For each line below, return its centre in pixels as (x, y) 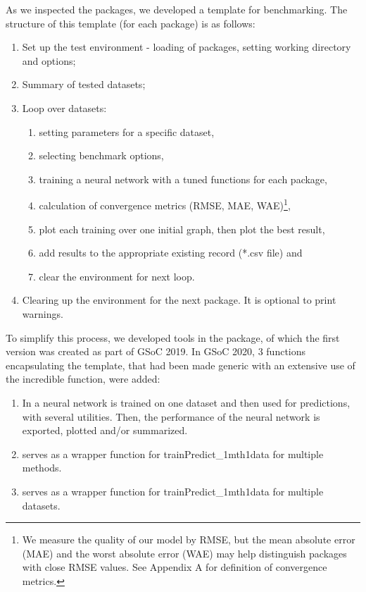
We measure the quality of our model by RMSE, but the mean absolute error (189, 539)
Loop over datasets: (64, 107)
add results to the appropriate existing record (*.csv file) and (171, 253)
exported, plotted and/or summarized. (105, 430)
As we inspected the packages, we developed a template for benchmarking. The (177, 9)
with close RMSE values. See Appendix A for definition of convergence (175, 567)
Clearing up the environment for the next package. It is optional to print (179, 300)
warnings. (43, 313)
